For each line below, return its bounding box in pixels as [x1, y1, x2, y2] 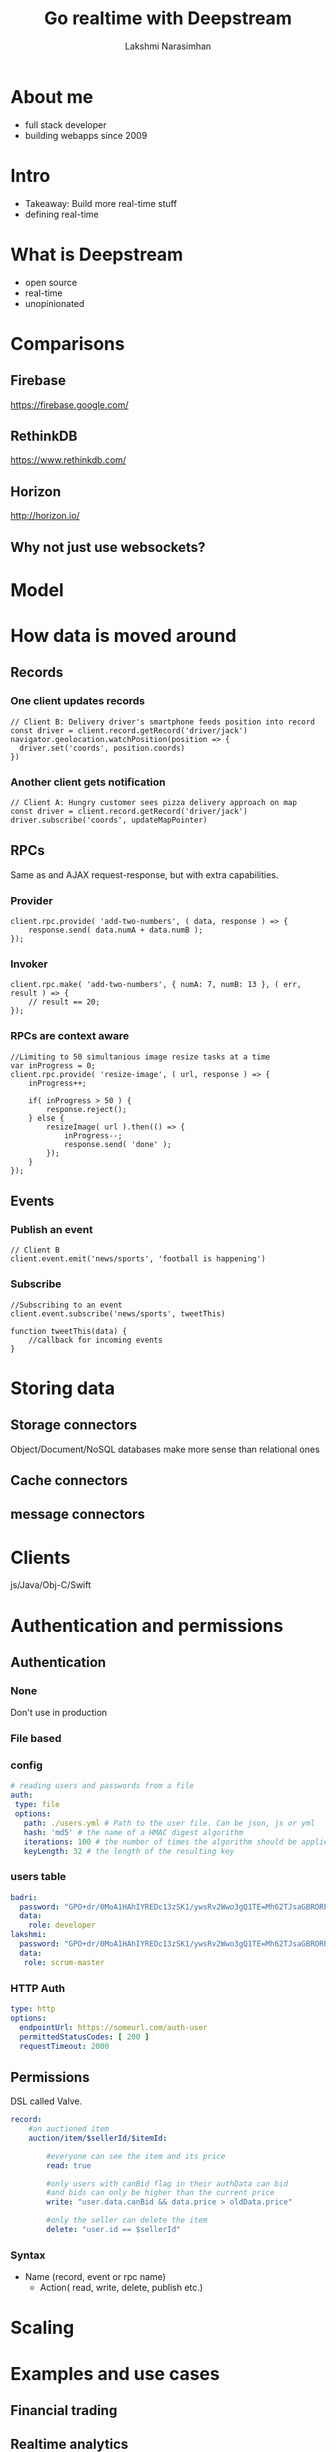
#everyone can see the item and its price [46, 2151, 226, 2161]
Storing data [10, 1377, 115, 1399]
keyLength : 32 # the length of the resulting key [23, 1846, 235, 1856]
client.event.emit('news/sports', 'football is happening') [10, 1254, 267, 1264]
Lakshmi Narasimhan [124, 40, 212, 52]
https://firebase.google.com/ [10, 398, 129, 411]
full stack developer [24, 118, 107, 131]
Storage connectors [10, 1417, 138, 1434]
